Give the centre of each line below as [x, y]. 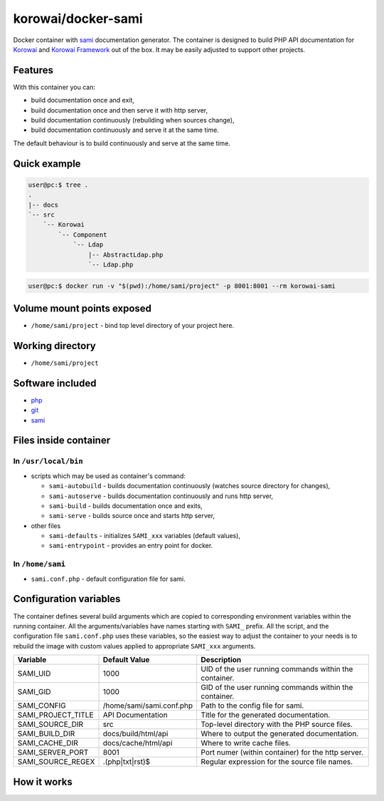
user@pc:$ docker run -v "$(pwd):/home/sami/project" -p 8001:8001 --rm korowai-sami [182, 286]
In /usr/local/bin [48, 461]
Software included [55, 383]
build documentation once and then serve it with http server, [119, 110]
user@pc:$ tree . [58, 185]
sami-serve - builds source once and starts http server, [132, 516]
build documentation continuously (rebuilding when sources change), [133, 120]
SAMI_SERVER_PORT [53, 753]
